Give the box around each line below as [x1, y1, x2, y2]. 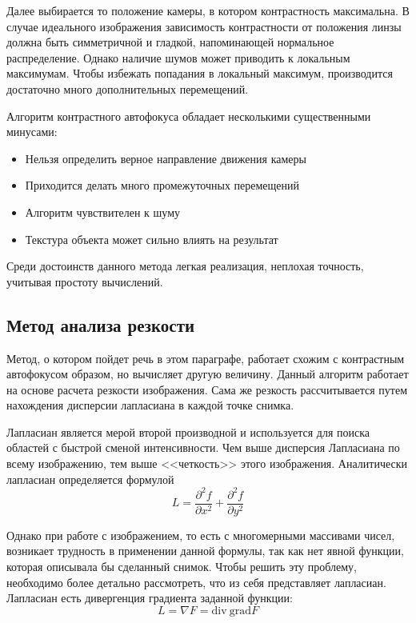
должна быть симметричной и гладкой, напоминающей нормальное [6, 34, 334, 50]
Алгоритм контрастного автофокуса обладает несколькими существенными [6, 107, 371, 124]
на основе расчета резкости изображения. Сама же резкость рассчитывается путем [6, 381, 408, 397]
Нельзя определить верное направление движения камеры [25, 150, 306, 166]
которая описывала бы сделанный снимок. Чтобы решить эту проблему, [6, 558, 357, 575]
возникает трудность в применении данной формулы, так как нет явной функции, [6, 542, 404, 559]
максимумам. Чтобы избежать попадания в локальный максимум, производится [6, 65, 393, 82]
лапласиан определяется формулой [6, 470, 174, 487]
